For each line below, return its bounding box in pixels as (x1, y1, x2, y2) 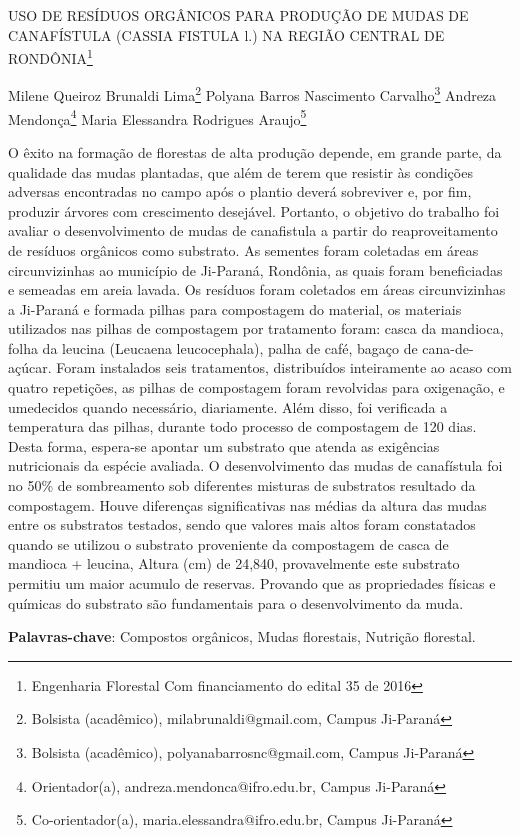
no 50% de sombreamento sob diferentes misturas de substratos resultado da (8, 475, 476, 496)
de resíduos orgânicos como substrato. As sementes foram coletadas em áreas (8, 239, 479, 260)
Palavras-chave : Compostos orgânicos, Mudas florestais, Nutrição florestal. (8, 626, 476, 647)
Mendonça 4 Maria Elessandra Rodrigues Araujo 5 (8, 105, 307, 129)
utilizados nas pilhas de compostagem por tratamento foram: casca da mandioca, (8, 318, 504, 339)
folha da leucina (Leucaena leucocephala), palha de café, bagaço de (8, 337, 418, 358)
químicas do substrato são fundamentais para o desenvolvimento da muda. (8, 592, 464, 613)
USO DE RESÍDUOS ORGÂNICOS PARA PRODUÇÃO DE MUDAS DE (8, 5, 469, 25)
